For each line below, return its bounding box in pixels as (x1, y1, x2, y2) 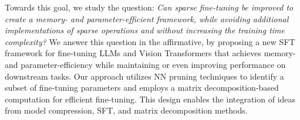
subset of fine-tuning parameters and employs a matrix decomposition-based (5, 81, 279, 94)
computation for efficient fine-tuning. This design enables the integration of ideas (5, 92, 296, 105)
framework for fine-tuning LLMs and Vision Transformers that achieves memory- (5, 47, 296, 59)
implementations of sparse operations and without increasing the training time (5, 24, 285, 36)
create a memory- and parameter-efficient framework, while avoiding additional (5, 12, 289, 25)
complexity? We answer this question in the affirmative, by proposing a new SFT (5, 35, 295, 47)
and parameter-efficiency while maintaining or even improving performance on (5, 58, 286, 70)
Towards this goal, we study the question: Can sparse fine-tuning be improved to (5, 1, 294, 13)
